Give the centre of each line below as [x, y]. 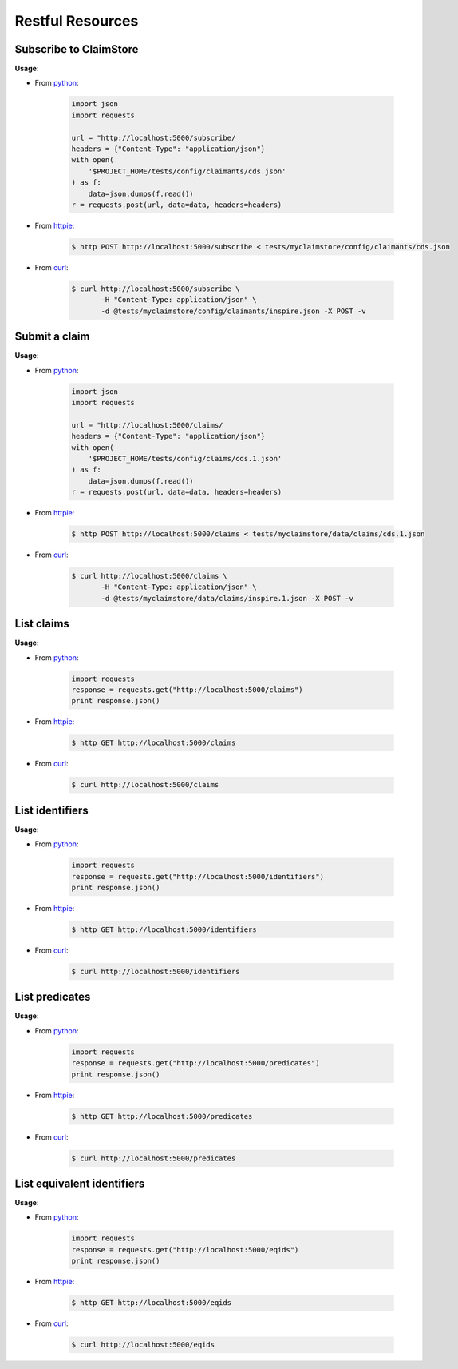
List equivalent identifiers [80, 1183]
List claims [42, 624]
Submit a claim [52, 337]
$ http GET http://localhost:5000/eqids [151, 1303]
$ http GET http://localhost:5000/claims [154, 743]
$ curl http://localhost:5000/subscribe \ [156, 289]
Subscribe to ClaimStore [77, 49]
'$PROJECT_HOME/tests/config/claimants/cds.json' [187, 171]
